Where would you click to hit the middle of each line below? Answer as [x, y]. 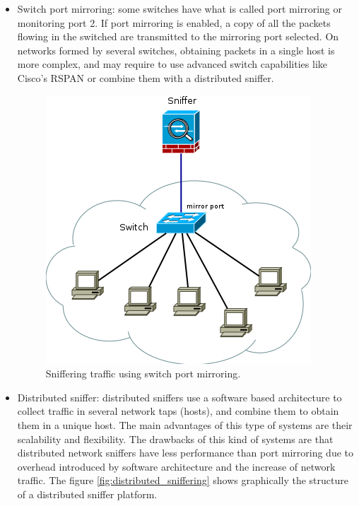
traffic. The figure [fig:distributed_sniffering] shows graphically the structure [183, 480]
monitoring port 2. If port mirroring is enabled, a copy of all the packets [174, 22]
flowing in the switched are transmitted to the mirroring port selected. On [178, 36]
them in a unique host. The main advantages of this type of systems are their [185, 424]
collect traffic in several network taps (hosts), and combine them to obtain [178, 411]
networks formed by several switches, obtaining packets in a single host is [176, 50]
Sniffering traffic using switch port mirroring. [143, 373]
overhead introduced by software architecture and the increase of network [176, 466]
